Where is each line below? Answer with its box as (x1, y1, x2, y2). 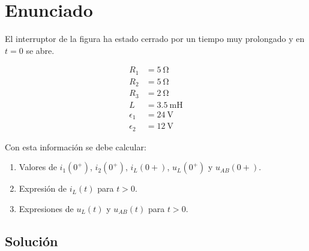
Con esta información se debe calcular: (5, 140, 146, 153)
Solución (5, 231, 58, 250)
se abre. (26, 44, 55, 56)
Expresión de (19, 182, 67, 195)
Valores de (19, 161, 57, 173)
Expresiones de (19, 202, 74, 214)
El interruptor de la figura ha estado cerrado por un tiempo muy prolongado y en (5, 32, 305, 45)
